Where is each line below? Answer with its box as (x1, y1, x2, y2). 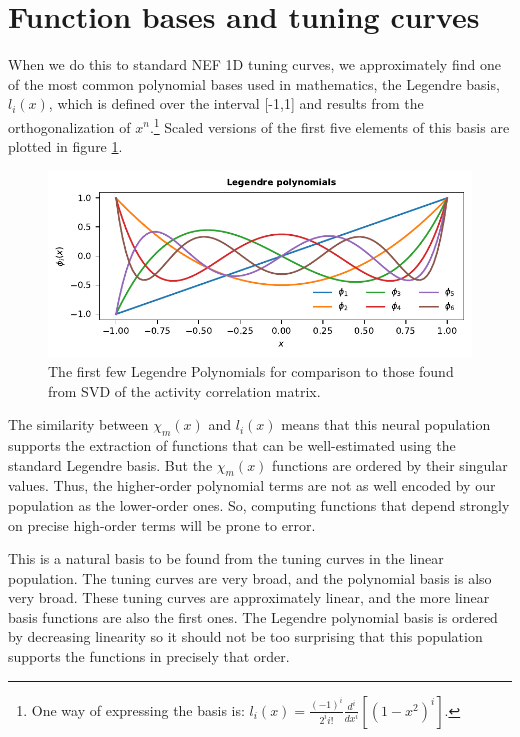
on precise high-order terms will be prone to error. (8, 514, 316, 535)
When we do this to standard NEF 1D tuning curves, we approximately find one (8, 54, 501, 75)
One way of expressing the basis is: (31, 699, 245, 720)
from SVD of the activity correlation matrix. (48, 380, 321, 401)
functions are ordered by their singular (272, 454, 508, 475)
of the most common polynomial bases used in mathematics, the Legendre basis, (8, 73, 500, 94)
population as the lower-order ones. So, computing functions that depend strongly (8, 494, 510, 515)
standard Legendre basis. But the (8, 454, 213, 475)
